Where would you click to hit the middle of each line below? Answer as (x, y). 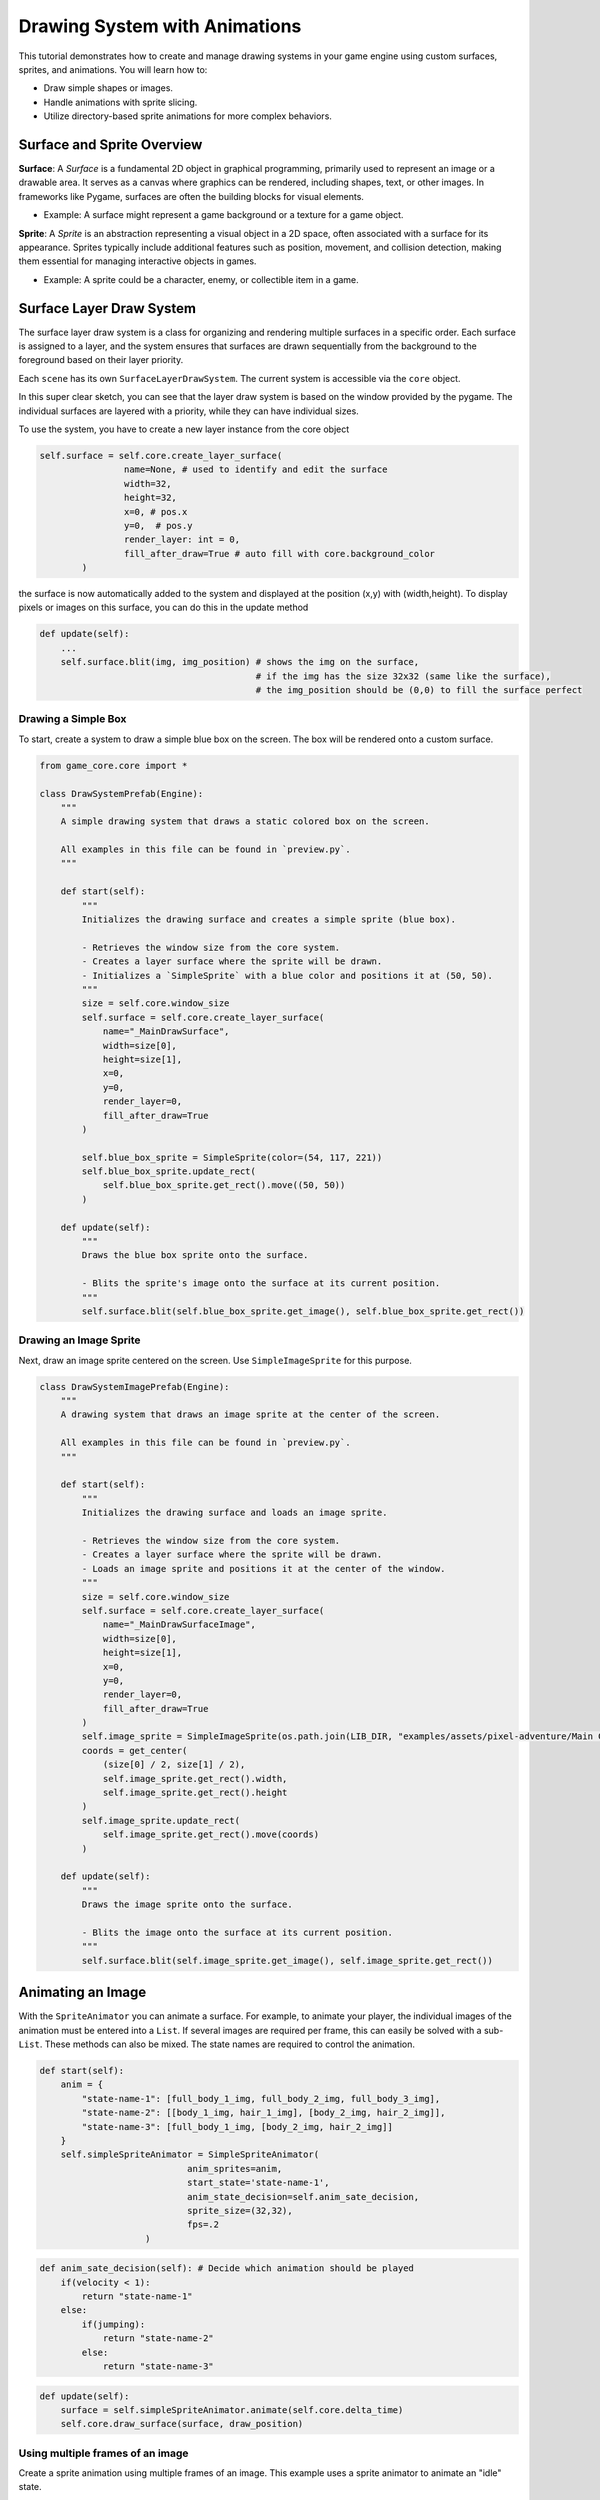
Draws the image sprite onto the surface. (187, 1904)
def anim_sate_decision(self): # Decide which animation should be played (227, 2268)
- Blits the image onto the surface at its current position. (237, 1932)
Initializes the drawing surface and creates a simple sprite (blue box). (269, 919)
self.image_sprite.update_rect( (160, 1820)
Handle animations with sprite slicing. (120, 102)
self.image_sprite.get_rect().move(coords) (211, 1834)
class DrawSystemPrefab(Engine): (121, 793)
